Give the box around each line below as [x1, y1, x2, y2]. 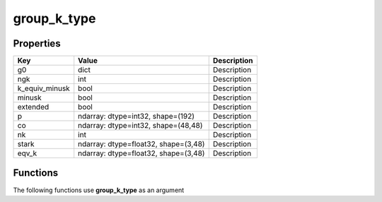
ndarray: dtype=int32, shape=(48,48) [78, 121, 203, 131]
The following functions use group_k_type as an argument [13, 186, 185, 194]
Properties [13, 37, 61, 49]
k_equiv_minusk [17, 83, 70, 93]
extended [17, 102, 50, 112]
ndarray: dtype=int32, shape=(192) [78, 112, 195, 121]
